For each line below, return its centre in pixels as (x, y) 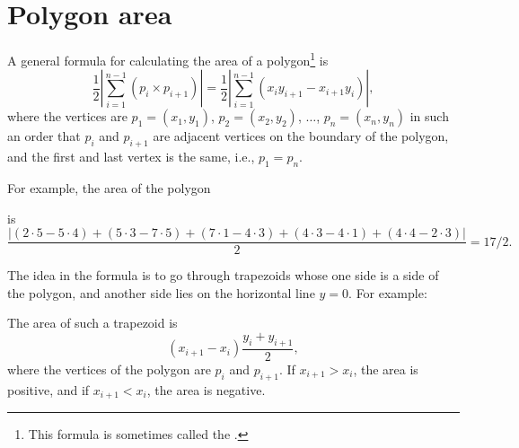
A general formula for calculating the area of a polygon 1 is (168, 59)
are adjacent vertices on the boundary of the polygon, (301, 136)
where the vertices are (67, 116)
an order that (44, 136)
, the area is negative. (206, 389)
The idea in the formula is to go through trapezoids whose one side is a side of (223, 275)
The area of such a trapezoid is (92, 323)
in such (429, 116)
